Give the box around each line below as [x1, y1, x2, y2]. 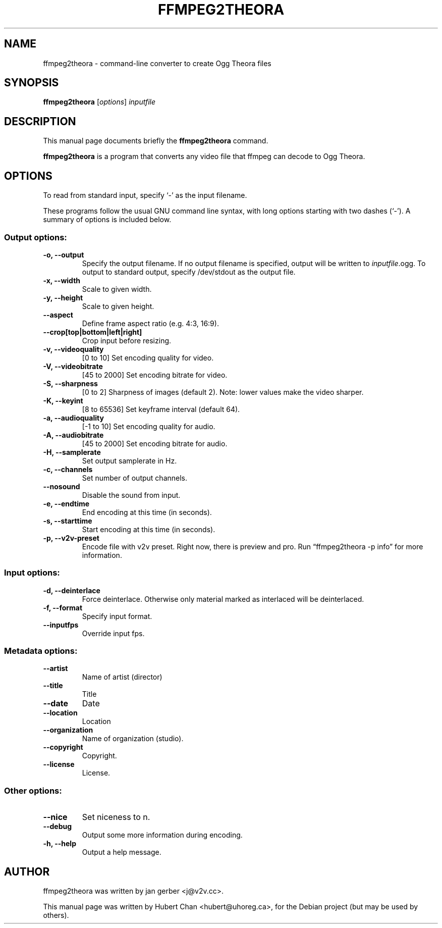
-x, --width [43, 276, 81, 285]
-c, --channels [43, 465, 93, 474]
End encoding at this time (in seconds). [82, 507, 212, 517]
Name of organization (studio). [82, 734, 184, 743]
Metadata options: [4, 646, 78, 656]
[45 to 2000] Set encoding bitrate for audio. [82, 439, 228, 448]
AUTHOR [4, 865, 50, 878]
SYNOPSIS [4, 76, 59, 89]
